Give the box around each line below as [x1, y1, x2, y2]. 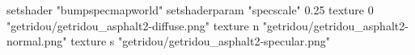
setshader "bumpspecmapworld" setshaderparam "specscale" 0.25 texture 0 [6, 2, 374, 18]
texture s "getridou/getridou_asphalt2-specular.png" [70, 33, 331, 49]
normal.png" [6, 33, 67, 49]
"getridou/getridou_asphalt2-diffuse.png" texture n [6, 17, 260, 33]
